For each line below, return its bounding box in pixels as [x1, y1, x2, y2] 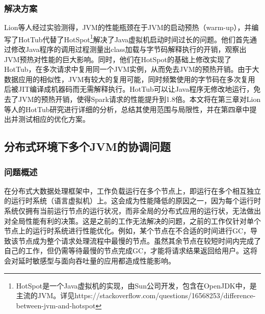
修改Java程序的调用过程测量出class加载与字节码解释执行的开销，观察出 [11, 44, 247, 55]
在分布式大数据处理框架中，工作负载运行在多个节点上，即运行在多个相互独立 [4, 185, 261, 196]
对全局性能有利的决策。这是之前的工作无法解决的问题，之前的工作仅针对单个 [4, 215, 261, 226]
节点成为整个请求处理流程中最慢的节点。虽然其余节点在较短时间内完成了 [18, 235, 261, 246]
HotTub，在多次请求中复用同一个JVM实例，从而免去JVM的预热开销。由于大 [4, 64, 259, 74]
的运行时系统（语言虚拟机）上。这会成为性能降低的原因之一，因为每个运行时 [4, 195, 261, 206]
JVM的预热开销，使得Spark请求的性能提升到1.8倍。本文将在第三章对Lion [18, 94, 261, 104]
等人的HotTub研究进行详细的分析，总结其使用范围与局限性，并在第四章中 [4, 103, 250, 114]
